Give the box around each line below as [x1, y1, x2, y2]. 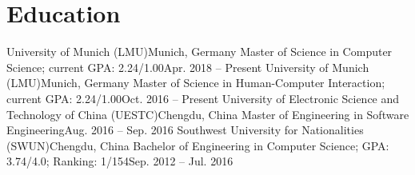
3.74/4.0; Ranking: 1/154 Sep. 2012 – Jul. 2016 [6, 153, 233, 169]
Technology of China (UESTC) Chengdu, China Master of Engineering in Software [6, 105, 409, 122]
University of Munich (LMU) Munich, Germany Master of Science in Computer [6, 43, 393, 60]
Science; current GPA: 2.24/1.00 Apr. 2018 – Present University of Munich [6, 58, 369, 75]
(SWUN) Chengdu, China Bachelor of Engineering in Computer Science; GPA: [6, 137, 389, 153]
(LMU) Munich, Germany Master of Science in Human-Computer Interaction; [6, 74, 385, 91]
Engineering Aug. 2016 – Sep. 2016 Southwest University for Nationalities [6, 121, 364, 138]
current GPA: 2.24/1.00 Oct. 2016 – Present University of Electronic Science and [6, 89, 400, 106]
